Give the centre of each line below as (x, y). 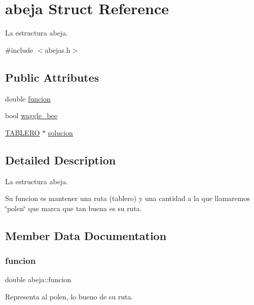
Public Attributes (52, 77)
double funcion (28, 98)
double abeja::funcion (38, 279)
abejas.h (58, 49)
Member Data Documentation (86, 235)
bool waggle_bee (31, 115)
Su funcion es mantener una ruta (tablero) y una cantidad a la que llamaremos (128, 198)
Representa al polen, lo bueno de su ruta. (69, 296)
